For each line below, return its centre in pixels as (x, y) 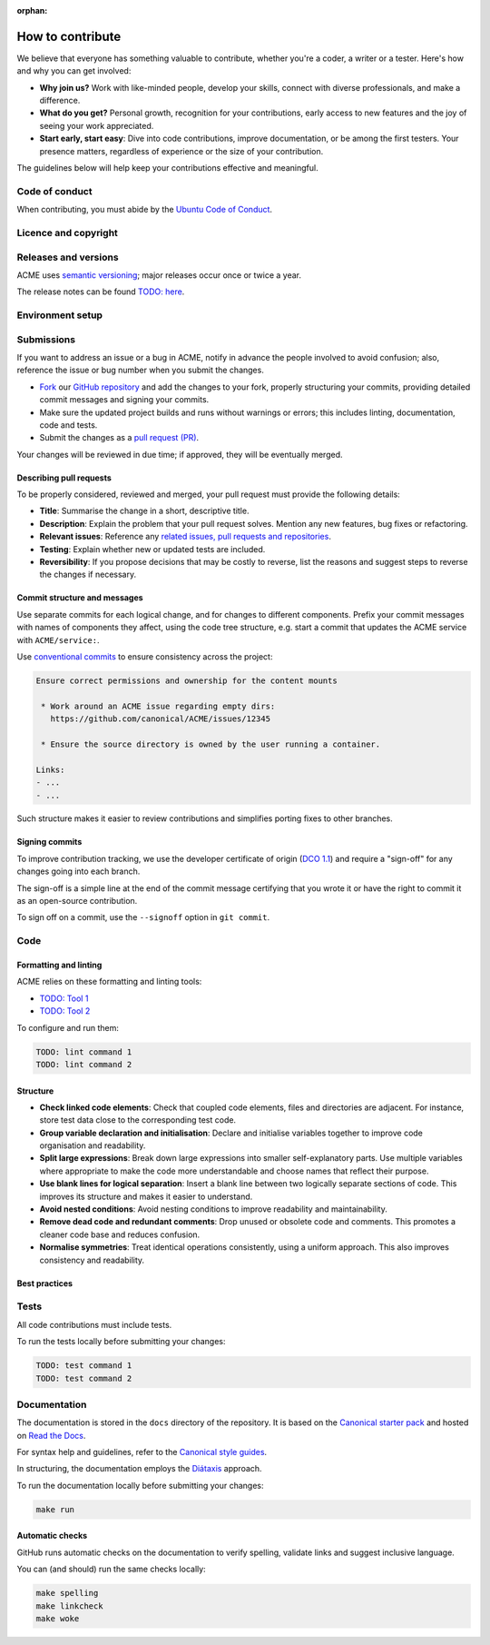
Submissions (46, 339)
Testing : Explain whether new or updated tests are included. (152, 549)
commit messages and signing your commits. (124, 400)
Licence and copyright (67, 233)
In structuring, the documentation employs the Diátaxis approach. (139, 1469)
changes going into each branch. (78, 871)
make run (55, 1509)
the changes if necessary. (88, 575)
